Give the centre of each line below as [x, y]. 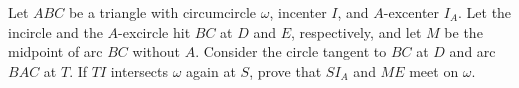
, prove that [285, 70]
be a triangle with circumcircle [162, 12]
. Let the [485, 12]
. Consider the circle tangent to [291, 51]
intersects [139, 70]
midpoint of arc [55, 51]
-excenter [411, 12]
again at [211, 70]
